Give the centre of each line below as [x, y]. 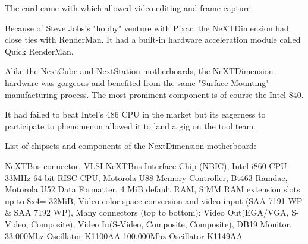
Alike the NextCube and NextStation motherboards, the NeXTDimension [139, 71]
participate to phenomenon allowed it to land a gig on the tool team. [130, 126]
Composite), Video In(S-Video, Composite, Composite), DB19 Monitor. [161, 224]
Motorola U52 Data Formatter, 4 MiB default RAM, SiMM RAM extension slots [153, 189]
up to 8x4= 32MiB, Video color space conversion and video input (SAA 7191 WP [154, 200]
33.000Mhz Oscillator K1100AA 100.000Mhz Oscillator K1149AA [124, 235]
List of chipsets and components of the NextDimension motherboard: [131, 146]
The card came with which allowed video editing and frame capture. [129, 8]
